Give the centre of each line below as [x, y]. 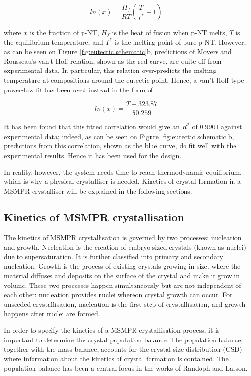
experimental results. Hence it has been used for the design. [93, 155]
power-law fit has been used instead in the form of [79, 89]
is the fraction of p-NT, [65, 32]
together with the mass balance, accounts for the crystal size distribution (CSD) [123, 349]
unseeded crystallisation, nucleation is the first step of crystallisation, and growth [125, 304]
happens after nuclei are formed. [52, 313]
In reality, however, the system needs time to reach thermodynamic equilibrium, [123, 171]
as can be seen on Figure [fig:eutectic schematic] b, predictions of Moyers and [118, 51]
